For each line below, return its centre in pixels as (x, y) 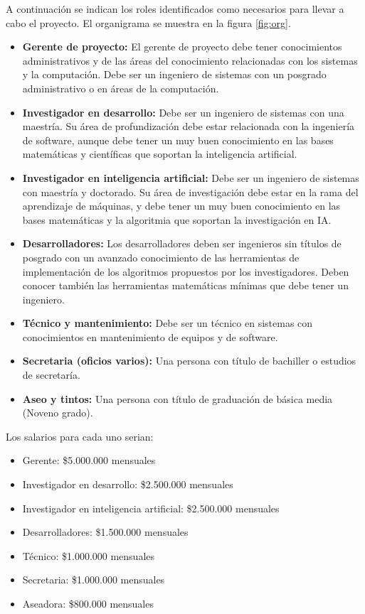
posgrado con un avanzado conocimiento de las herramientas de (161, 257)
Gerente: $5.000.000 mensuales (89, 460)
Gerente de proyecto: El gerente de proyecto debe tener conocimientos (182, 47)
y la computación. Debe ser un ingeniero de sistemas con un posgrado (174, 74)
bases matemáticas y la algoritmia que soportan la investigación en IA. (177, 219)
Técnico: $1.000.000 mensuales (89, 555)
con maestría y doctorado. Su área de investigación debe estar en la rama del (190, 192)
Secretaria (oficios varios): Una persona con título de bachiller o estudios (189, 361)
